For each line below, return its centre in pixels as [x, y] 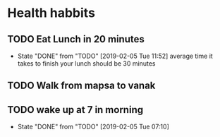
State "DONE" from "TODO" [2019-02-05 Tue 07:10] [93, 127]
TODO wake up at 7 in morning [75, 110]
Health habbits [51, 13]
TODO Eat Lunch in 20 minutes [76, 39]
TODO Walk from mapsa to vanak [81, 86]
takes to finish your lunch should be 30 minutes [86, 64]
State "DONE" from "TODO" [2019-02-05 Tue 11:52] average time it [115, 56]
